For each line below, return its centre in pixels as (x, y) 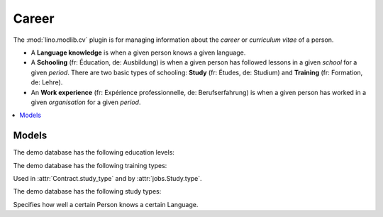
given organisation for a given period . (86, 102)
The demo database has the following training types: (90, 165)
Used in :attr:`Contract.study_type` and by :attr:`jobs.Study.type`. (107, 178)
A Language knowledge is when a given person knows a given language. (138, 52)
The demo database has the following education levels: (94, 152)
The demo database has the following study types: (87, 191)
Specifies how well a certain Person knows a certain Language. (106, 204)
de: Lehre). (47, 82)
